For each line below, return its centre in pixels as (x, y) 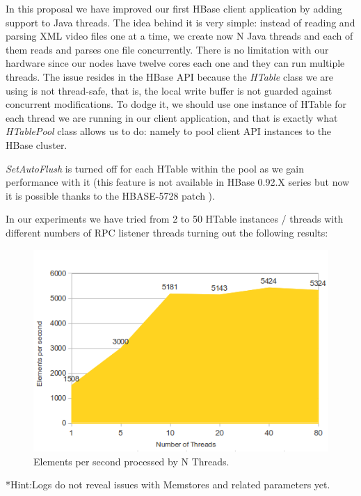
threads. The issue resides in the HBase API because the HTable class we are (170, 76)
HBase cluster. (37, 144)
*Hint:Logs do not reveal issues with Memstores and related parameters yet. (168, 485)
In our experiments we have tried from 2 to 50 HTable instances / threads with (175, 219)
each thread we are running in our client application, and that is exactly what (172, 117)
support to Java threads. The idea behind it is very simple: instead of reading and (180, 22)
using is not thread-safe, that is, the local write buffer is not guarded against (169, 90)
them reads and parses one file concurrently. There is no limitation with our (167, 49)
